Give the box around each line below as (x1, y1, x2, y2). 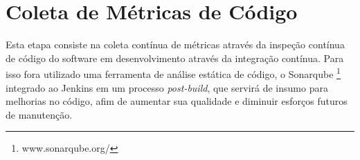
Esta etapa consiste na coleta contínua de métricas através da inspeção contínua (6, 37, 345, 52)
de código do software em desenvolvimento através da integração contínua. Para (6, 50, 344, 65)
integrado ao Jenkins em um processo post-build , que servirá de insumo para (6, 80, 328, 94)
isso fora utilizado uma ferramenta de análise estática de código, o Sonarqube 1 (6, 65, 341, 81)
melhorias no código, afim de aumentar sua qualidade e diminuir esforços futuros (6, 94, 348, 108)
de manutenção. (6, 107, 73, 121)
